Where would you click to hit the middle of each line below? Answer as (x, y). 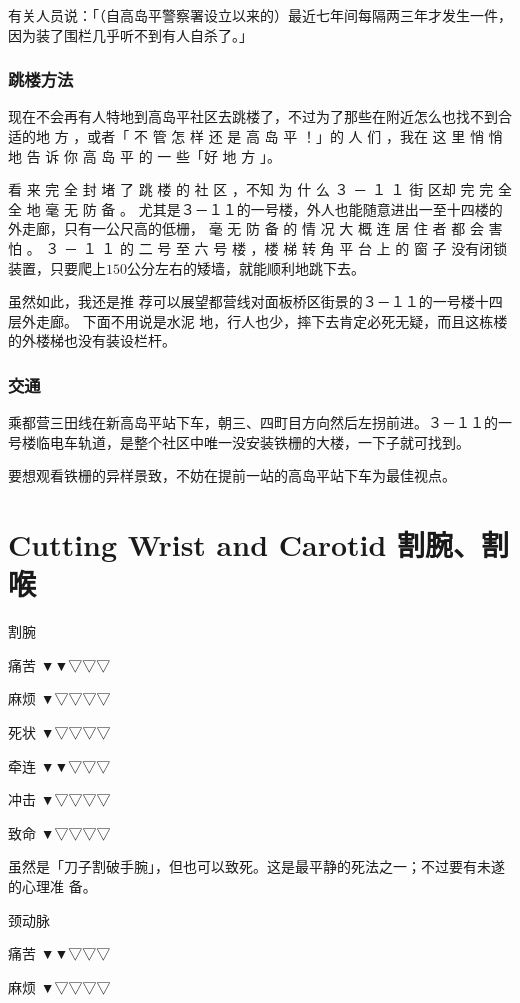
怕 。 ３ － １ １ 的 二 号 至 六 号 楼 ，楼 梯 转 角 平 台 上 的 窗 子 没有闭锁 (258, 247)
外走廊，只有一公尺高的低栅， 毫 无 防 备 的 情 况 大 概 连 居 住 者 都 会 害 (255, 228)
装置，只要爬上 (57, 267)
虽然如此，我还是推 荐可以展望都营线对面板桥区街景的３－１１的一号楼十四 (255, 301)
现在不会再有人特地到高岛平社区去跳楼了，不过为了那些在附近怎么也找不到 (253, 116)
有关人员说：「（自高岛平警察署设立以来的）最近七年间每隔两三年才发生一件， (260, 15)
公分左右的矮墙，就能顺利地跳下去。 (246, 267)
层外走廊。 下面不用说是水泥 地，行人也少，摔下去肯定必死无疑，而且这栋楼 (258, 320)
